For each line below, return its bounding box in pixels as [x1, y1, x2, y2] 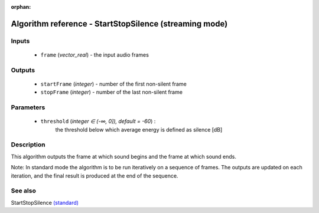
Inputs [11, 37, 30, 45]
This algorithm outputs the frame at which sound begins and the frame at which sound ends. [11, 153, 236, 160]
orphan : [11, 4, 31, 10]
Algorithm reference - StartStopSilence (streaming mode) [11, 18, 228, 29]
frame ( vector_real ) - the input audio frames [40, 51, 149, 58]
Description [11, 140, 45, 149]
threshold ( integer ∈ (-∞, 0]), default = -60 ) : [40, 118, 156, 125]
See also [11, 186, 37, 195]
